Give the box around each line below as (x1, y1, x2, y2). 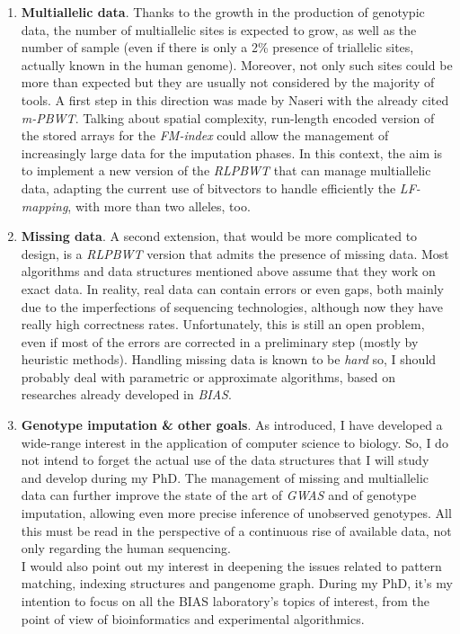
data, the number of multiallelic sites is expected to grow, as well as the (21, 20, 417, 39)
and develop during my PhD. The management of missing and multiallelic (21, 468, 429, 487)
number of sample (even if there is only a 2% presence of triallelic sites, (21, 38, 414, 57)
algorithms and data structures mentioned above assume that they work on (21, 262, 436, 281)
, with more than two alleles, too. (67, 196, 251, 215)
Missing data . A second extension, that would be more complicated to (21, 227, 418, 246)
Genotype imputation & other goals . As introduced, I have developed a (21, 415, 443, 434)
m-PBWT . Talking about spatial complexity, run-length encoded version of (21, 108, 435, 127)
